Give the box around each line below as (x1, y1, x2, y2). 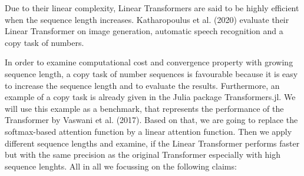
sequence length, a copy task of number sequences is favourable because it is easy (5, 67, 298, 79)
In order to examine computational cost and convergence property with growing (5, 56, 293, 68)
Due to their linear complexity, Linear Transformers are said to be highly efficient (5, 2, 299, 14)
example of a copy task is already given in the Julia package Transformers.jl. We (5, 91, 296, 103)
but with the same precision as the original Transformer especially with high (5, 148, 281, 161)
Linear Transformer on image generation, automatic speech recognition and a (5, 25, 283, 37)
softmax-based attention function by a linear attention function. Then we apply (5, 125, 292, 137)
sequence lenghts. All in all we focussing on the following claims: (5, 160, 237, 172)
